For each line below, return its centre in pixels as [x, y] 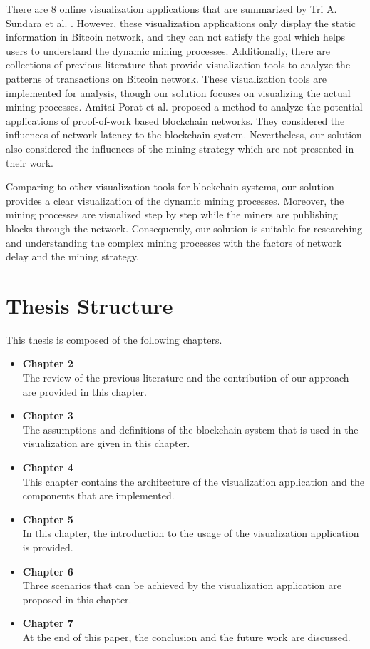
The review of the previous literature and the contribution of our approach [186, 377]
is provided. [48, 547]
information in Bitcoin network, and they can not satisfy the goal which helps [176, 37]
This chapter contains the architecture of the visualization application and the [193, 481]
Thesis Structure [89, 305]
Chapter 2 [48, 363]
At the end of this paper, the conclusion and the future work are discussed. [186, 637]
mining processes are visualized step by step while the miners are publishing [172, 214]
